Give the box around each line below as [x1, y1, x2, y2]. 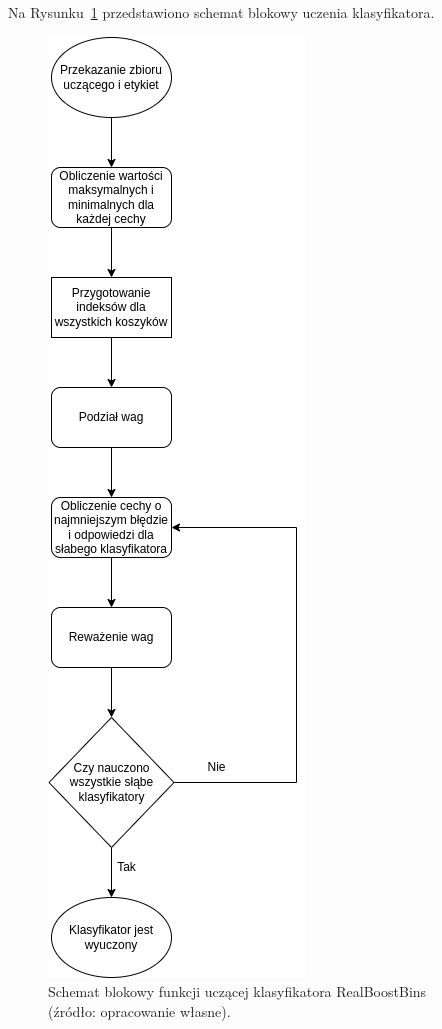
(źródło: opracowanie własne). [48, 1000, 231, 1021]
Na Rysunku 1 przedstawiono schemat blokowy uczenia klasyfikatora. [8, 2, 435, 22]
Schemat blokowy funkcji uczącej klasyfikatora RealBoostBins [48, 981, 427, 1002]
